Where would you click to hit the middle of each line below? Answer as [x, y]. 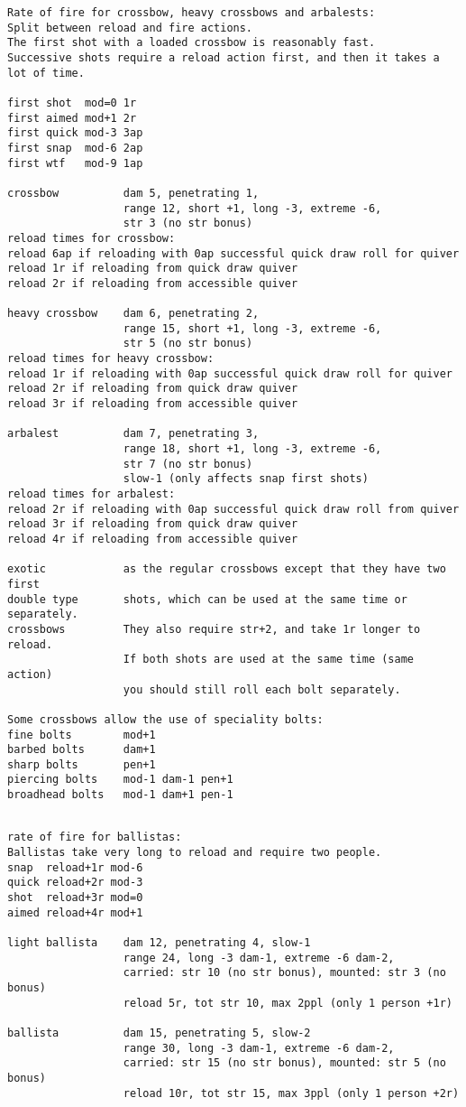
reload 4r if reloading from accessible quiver [153, 539]
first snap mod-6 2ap [75, 148]
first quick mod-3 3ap [75, 133]
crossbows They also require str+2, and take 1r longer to [214, 629]
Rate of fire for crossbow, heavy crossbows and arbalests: [192, 13]
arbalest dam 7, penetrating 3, [133, 434]
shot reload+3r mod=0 [75, 898]
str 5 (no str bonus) [188, 344]
